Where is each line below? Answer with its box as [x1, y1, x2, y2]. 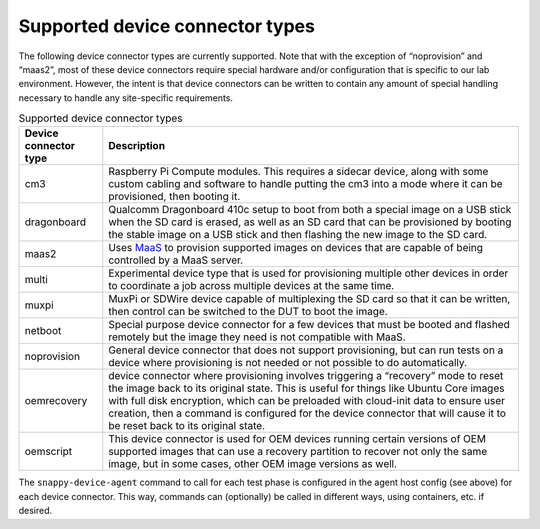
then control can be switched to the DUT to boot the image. [108, 305, 389, 319]
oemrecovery [24, 394, 88, 408]
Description [108, 139, 165, 153]
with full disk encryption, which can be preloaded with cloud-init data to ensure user [108, 394, 505, 408]
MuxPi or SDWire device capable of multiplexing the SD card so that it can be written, [108, 292, 511, 306]
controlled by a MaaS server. [108, 253, 244, 267]
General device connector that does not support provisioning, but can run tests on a [108, 343, 504, 357]
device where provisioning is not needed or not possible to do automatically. [108, 356, 468, 370]
